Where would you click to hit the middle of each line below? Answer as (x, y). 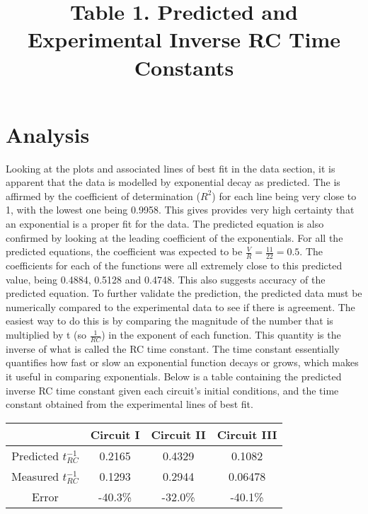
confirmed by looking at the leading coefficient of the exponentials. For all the (174, 237)
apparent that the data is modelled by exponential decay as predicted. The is (173, 182)
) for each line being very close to (284, 195)
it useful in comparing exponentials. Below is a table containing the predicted (174, 376)
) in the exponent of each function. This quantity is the (221, 335)
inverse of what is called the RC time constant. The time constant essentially (173, 348)
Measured (35, 476)
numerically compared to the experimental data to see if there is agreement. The (180, 306)
